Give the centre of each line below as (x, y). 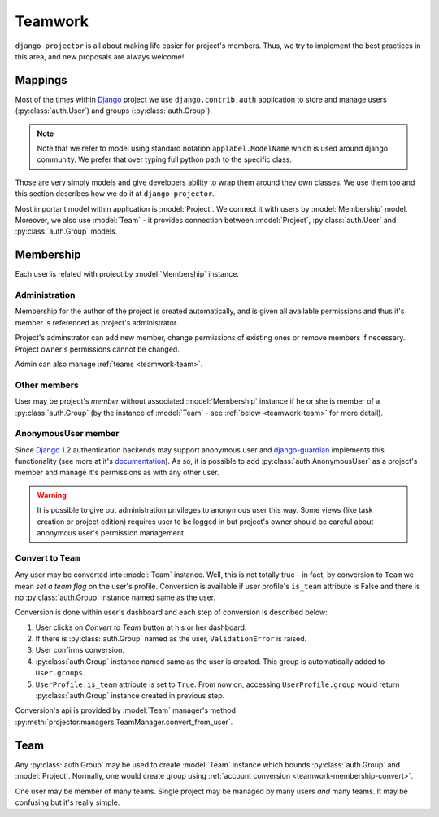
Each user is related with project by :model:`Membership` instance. (127, 274)
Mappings (41, 80)
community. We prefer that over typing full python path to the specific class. (165, 159)
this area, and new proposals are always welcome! (100, 56)
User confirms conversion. (80, 650)
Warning (52, 495)
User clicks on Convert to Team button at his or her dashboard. (141, 627)
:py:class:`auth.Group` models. (66, 231)
